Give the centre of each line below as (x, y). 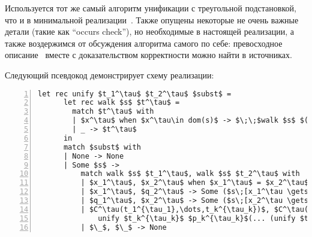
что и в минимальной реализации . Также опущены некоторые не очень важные (152, 19)
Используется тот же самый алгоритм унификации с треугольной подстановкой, (151, 8)
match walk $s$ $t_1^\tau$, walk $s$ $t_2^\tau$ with (190, 174)
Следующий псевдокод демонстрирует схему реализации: (109, 75)
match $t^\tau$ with (113, 112)
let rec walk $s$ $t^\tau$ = (121, 103)
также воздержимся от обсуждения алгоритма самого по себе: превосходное (144, 43)
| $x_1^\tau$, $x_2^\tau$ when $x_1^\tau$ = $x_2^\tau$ (195, 183)
